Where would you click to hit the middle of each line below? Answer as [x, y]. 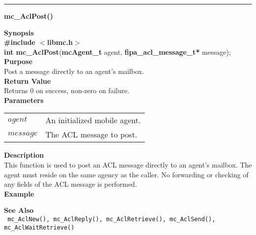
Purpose [18, 61]
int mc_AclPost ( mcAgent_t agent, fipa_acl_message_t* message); [117, 51]
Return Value [28, 81]
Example [19, 193]
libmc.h [60, 42]
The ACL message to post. [91, 134]
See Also [19, 210]
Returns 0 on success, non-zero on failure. [67, 90]
